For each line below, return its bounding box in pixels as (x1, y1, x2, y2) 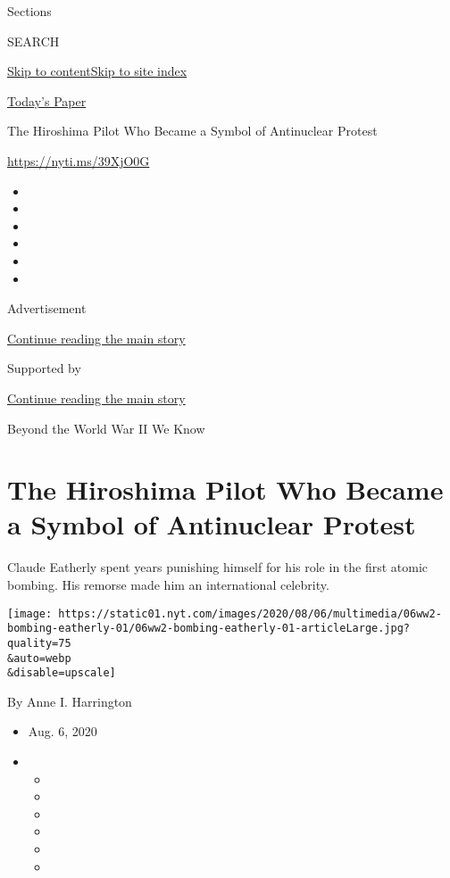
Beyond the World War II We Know (7, 418, 205, 437)
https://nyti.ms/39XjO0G (7, 151, 150, 170)
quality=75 (7, 636, 71, 650)
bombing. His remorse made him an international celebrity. (7, 576, 329, 593)
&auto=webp (7, 651, 71, 665)
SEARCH (7, 31, 60, 50)
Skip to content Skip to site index (7, 62, 187, 80)
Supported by (7, 359, 81, 377)
